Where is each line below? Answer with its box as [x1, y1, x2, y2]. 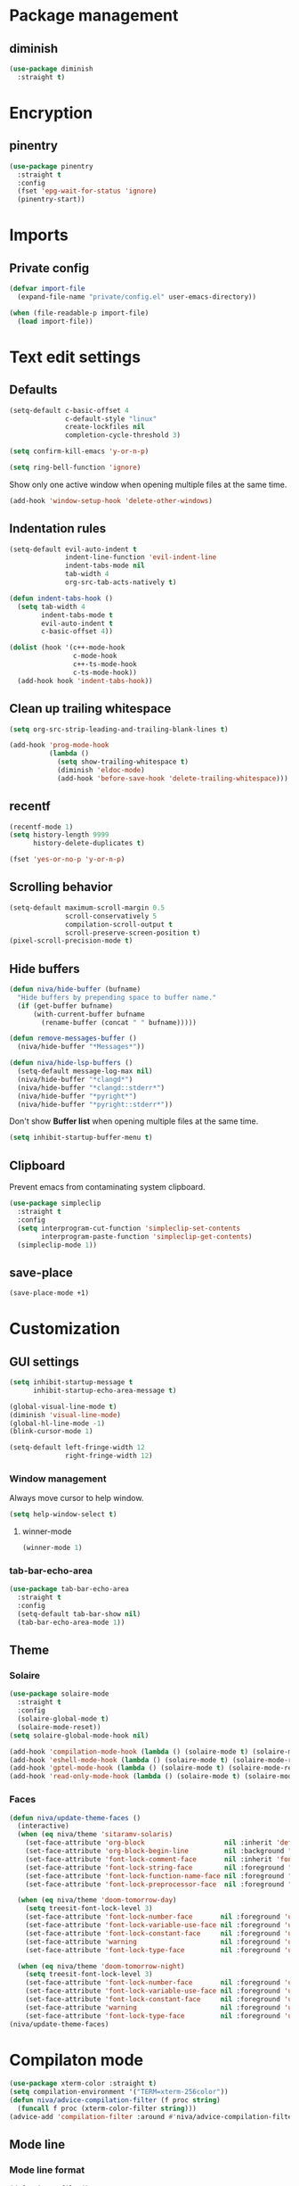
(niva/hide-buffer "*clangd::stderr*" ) [17, 1083, 166, 1093]
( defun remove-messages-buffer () [9, 1034, 138, 1044]
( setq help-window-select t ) [9, 1510, 117, 1519]
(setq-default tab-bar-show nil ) [17, 1610, 141, 1619]
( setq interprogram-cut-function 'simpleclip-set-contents [17, 1224, 241, 1233]
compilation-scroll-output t [65, 920, 174, 928]
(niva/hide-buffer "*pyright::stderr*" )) [17, 1100, 174, 1109]
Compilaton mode [9, 2050, 144, 2070]
